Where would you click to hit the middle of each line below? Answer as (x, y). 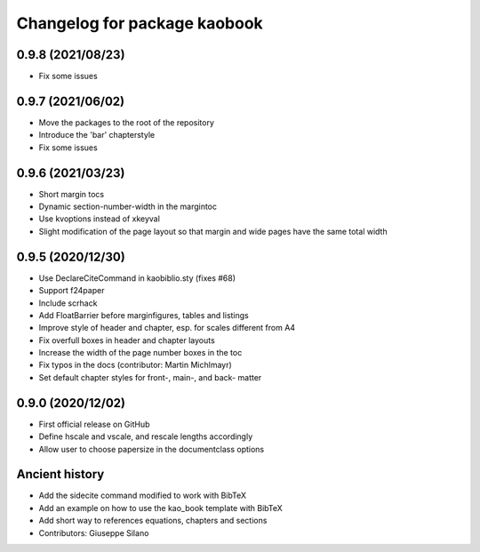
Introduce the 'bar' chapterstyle (97, 135)
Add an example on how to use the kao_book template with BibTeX (161, 508)
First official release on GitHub (94, 424)
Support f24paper (72, 291)
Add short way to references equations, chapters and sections (153, 521)
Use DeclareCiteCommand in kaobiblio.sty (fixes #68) (137, 278)
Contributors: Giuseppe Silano (94, 532)
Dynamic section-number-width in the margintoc (128, 207)
